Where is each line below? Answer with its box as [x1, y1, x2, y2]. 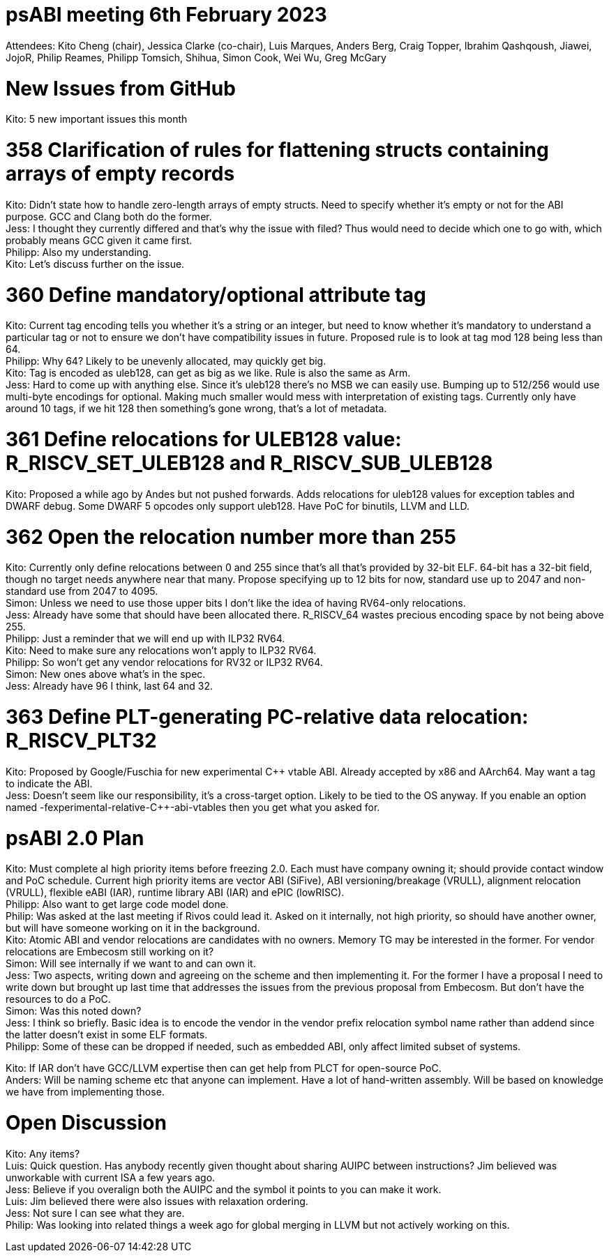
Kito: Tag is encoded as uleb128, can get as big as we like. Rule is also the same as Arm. [6, 367, 411, 379]
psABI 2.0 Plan [6, 826, 144, 850]
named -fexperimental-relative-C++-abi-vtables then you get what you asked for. [6, 801, 380, 813]
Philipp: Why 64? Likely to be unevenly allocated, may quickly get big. [6, 355, 326, 367]
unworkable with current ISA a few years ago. [6, 1171, 216, 1183]
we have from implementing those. [6, 1086, 165, 1098]
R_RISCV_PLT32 [6, 729, 157, 752]
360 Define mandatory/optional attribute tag [6, 282, 426, 307]
